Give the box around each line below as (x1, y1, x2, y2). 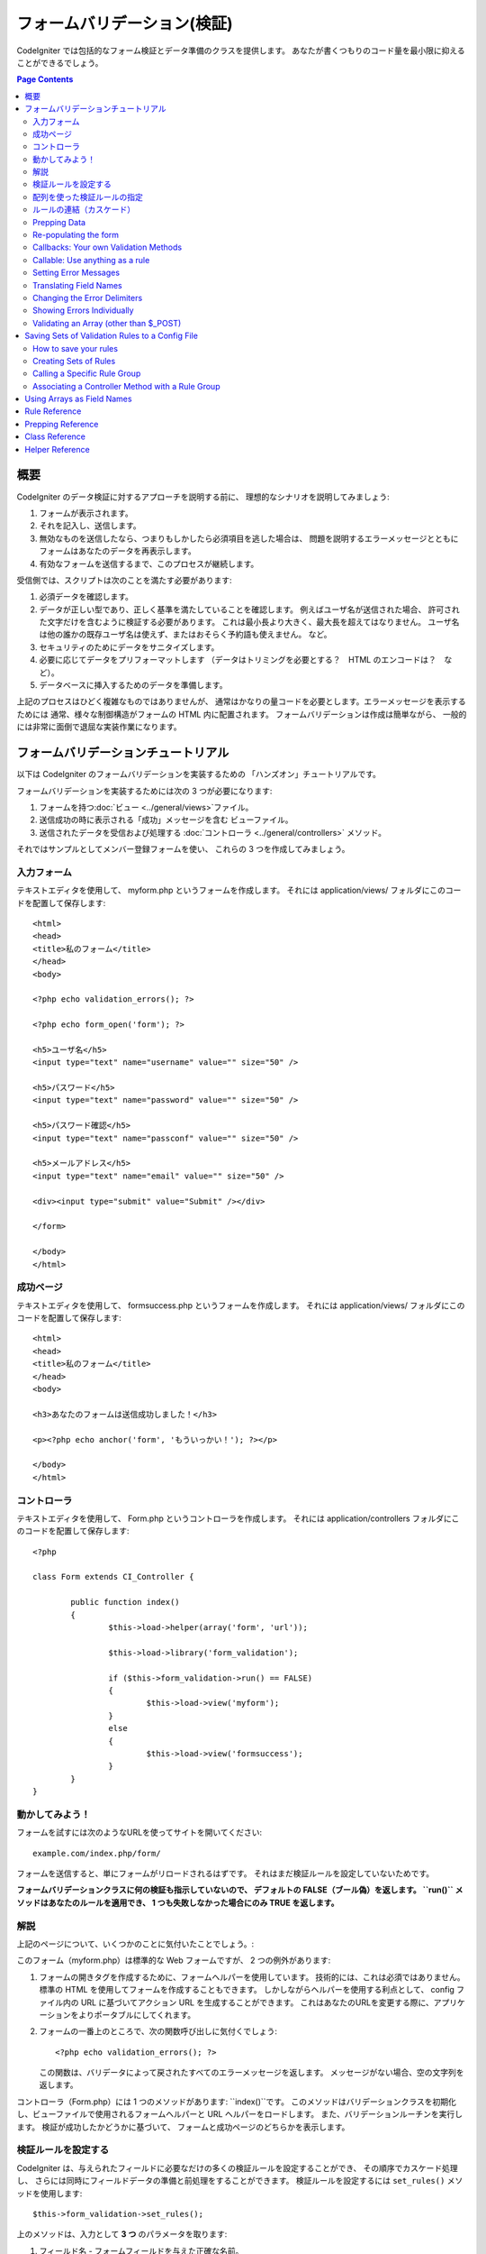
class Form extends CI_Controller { (32, 1571, 194, 1582)
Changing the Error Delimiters (32, 292, 143, 303)
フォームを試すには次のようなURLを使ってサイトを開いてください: (16, 1827, 263, 1838)
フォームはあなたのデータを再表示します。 (39, 545, 197, 556)
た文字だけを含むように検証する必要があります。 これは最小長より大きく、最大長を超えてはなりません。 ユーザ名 (39, 617, 460, 628)
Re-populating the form (32, 230, 120, 241)
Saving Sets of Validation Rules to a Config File (24, 330, 198, 342)
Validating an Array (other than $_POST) (32, 317, 182, 328)
